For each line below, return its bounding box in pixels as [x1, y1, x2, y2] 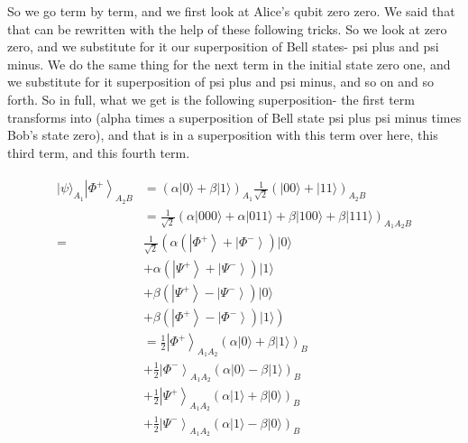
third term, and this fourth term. [7, 143, 190, 162]
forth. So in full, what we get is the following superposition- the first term [7, 89, 415, 108]
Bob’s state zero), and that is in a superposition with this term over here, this [7, 125, 438, 144]
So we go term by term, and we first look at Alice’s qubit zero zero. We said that [7, 2, 455, 20]
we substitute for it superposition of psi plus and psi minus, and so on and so [7, 72, 434, 91]
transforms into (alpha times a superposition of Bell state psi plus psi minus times [7, 107, 462, 126]
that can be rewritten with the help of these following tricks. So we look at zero [7, 19, 447, 38]
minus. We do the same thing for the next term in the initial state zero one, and [7, 54, 451, 73]
